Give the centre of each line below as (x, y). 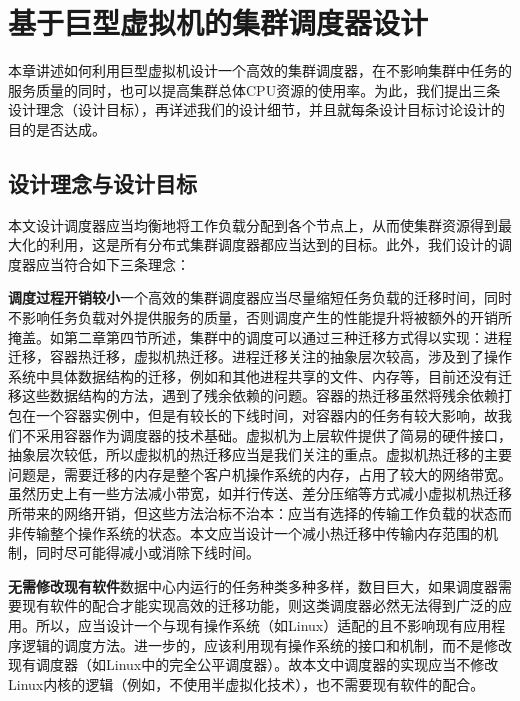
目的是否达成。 (57, 128)
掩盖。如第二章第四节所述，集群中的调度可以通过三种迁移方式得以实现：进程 (260, 336)
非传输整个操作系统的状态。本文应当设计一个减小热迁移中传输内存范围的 (246, 532)
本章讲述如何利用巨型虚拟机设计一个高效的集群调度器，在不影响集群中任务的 (260, 70)
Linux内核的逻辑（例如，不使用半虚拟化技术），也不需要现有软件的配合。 (246, 683)
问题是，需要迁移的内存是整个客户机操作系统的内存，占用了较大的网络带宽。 (260, 473)
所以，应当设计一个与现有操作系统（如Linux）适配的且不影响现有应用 (263, 624)
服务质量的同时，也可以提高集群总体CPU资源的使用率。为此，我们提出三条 (254, 89)
